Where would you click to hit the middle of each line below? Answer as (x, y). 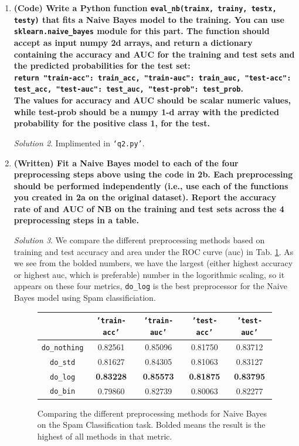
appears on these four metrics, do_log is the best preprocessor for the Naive (150, 286)
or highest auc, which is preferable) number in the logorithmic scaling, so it (149, 274)
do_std (63, 362)
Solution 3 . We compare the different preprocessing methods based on (139, 240)
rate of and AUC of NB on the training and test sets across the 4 (149, 208)
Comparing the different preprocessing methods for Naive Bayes (152, 413)
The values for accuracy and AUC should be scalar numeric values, (152, 100)
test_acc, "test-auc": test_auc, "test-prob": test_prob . (128, 88)
